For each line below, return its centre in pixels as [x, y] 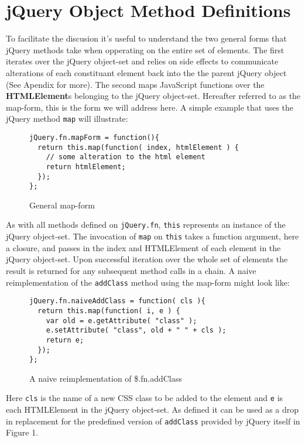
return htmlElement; [86, 167]
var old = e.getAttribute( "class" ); [121, 321]
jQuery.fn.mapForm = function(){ [94, 137]
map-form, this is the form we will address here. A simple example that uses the [150, 107]
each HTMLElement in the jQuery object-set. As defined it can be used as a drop [152, 410]
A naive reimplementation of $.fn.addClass [106, 378]
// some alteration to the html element [126, 157]
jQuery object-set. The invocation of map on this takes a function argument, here [152, 236]
